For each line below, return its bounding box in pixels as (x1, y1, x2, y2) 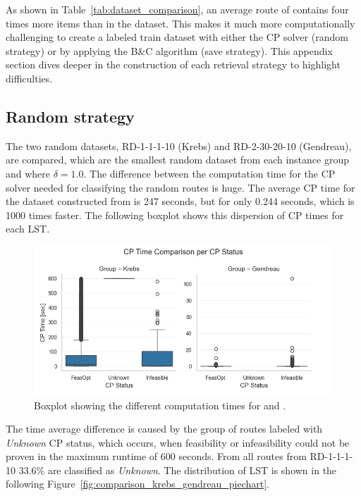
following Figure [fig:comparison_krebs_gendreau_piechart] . (6, 476, 269, 491)
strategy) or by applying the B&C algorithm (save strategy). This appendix (6, 43, 333, 58)
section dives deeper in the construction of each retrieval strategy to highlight (6, 57, 341, 72)
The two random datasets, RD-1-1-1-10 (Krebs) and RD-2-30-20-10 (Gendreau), (6, 138, 352, 153)
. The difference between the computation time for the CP (83, 166, 336, 180)
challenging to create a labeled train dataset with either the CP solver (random (6, 30, 348, 44)
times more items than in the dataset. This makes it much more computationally (6, 15, 355, 30)
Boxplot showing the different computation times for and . (34, 397, 286, 412)
